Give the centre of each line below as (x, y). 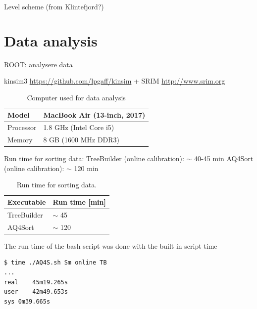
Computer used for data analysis (76, 97)
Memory (20, 140)
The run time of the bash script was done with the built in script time (111, 245)
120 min (86, 168)
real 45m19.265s (36, 282)
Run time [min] (79, 202)
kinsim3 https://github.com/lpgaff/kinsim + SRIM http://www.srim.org (115, 81)
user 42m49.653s (36, 292)
